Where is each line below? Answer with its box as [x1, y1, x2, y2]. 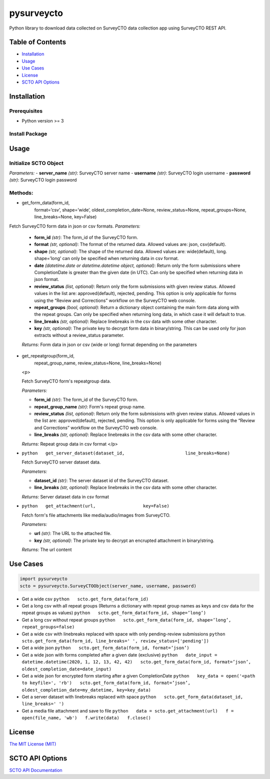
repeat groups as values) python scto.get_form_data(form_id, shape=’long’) [21, 610, 206, 616]
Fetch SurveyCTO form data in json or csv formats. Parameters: [9, 223, 140, 229]
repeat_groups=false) [21, 624, 75, 630]
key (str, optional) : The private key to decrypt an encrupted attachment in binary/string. [34, 537, 214, 543]
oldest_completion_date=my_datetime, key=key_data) [21, 687, 151, 692]
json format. [34, 276, 59, 282]
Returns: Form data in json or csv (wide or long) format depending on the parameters [21, 341, 197, 347]
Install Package [9, 130, 47, 137]
